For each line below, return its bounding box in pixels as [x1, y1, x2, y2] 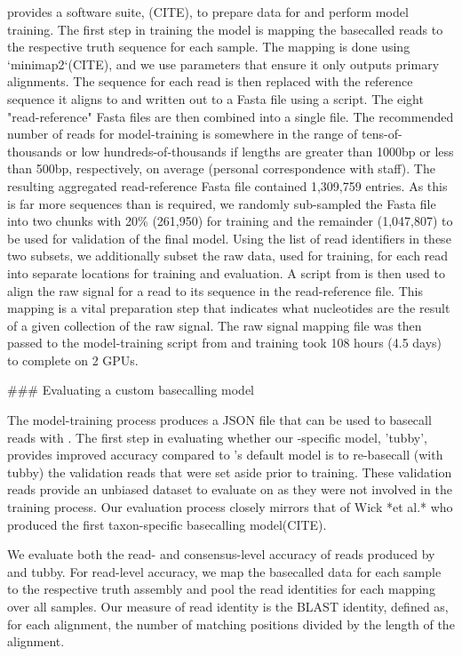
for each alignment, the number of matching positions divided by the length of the [7, 614, 455, 633]
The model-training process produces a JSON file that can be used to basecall [7, 411, 432, 429]
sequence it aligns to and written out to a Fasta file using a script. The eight [7, 89, 424, 108]
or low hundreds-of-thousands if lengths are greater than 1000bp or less [66, 141, 454, 160]
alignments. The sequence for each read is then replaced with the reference [7, 72, 413, 91]
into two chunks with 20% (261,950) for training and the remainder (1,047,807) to [7, 212, 453, 230]
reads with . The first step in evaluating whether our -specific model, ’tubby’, [7, 428, 427, 446]
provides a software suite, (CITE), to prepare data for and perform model [7, 3, 409, 20]
